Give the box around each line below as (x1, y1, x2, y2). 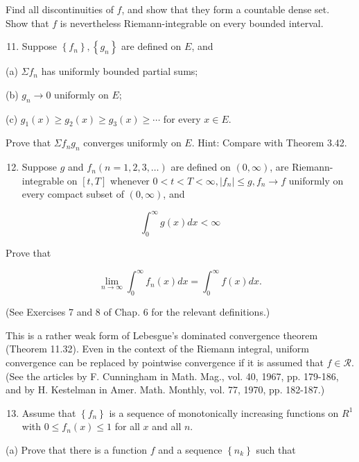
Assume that (21, 405, 76, 420)
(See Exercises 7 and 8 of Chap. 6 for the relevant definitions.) (6, 305, 270, 319)
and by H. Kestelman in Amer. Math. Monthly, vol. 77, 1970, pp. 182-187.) (6, 382, 325, 397)
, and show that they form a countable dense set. (121, 2, 330, 16)
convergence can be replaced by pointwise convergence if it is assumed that (6, 354, 324, 369)
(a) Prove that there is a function (6, 442, 148, 456)
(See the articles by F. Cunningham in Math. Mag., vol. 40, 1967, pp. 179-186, (6, 368, 339, 383)
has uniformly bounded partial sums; (41, 64, 198, 78)
